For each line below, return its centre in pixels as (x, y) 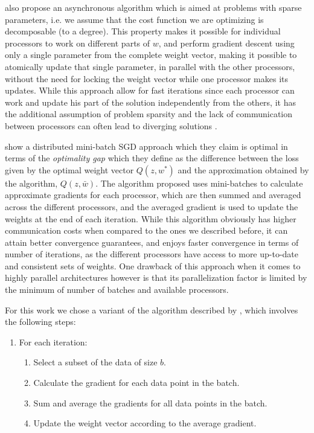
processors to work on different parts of (78, 43)
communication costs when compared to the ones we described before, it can (146, 230)
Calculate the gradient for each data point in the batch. (136, 383)
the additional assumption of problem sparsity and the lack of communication (149, 114)
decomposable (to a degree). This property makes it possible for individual (143, 31)
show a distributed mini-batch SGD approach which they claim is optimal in (146, 146)
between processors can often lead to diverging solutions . (111, 125)
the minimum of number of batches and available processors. (117, 290)
